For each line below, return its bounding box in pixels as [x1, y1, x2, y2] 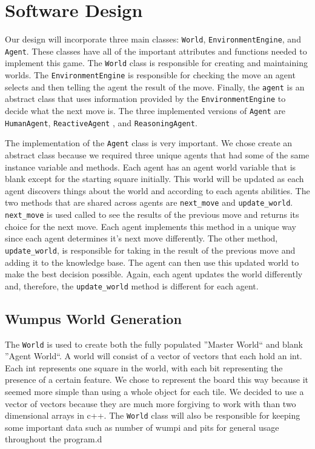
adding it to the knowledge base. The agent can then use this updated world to [5, 255, 299, 268]
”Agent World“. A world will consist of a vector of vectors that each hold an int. [5, 349, 302, 362]
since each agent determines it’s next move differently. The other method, [5, 232, 278, 245]
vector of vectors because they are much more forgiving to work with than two [5, 397, 296, 410]
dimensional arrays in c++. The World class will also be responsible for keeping [5, 409, 300, 422]
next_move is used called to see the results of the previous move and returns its [5, 208, 299, 221]
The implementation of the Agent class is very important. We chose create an [5, 137, 293, 149]
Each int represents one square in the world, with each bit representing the [5, 361, 283, 374]
